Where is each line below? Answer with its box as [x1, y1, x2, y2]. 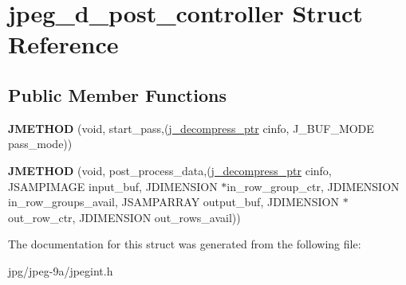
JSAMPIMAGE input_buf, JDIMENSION [8, 178, 218, 194]
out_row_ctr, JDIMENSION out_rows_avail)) [8, 209, 241, 225]
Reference [8, 28, 119, 61]
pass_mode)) [8, 135, 73, 152]
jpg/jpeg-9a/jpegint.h [8, 262, 113, 279]
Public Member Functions [8, 82, 227, 107]
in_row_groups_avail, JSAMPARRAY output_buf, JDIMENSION [8, 193, 340, 210]
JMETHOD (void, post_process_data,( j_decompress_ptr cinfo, [8, 162, 332, 178]
